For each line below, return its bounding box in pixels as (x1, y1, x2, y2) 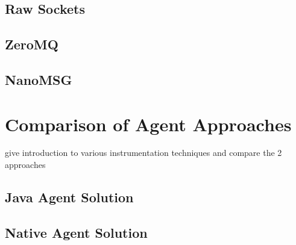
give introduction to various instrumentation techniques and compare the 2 (5, 146, 282, 159)
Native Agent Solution (5, 223, 148, 241)
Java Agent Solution (5, 188, 134, 206)
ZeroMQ (5, 35, 58, 54)
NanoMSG (5, 70, 72, 88)
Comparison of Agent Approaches (5, 111, 292, 136)
